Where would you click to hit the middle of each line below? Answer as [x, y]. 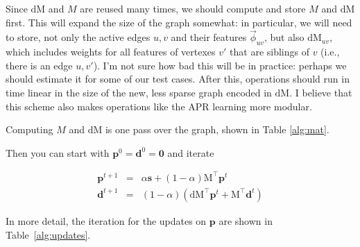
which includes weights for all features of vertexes [111, 52]
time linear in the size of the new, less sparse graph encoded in [139, 92]
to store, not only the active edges [78, 37]
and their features [209, 37]
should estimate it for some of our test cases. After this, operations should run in [178, 79]
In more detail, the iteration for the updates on [106, 220]
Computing [29, 129]
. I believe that [321, 92]
